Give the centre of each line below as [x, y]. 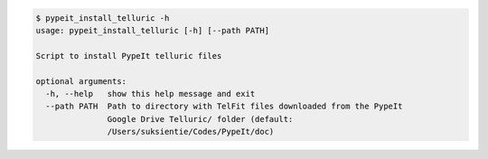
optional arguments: [81, 81]
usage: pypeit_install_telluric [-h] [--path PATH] [153, 30]
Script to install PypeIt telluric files [129, 56]
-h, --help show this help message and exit [150, 94]
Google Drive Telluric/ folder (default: [200, 119]
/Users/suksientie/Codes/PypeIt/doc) [191, 132]
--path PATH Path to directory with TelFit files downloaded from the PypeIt [224, 107]
